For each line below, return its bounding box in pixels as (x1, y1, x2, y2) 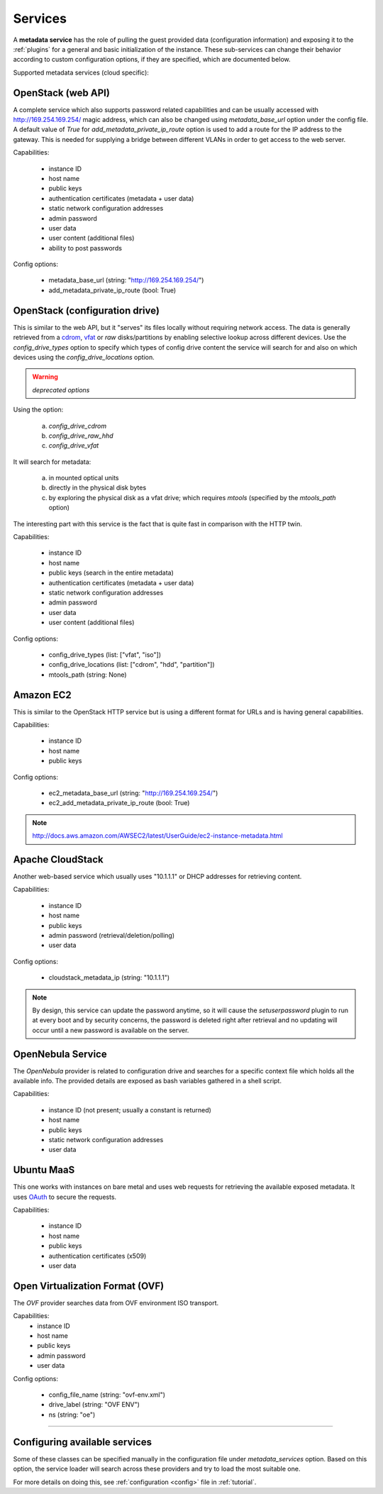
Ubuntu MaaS (13, 1164, 75, 1176)
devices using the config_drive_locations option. (13, 353, 155, 361)
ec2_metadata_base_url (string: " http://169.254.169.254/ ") (48, 788, 218, 797)
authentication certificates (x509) (48, 1251, 147, 1260)
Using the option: (13, 405, 64, 414)
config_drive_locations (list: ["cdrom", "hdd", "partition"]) (48, 660, 216, 669)
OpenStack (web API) (13, 87, 110, 99)
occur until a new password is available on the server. (32, 1026, 189, 1034)
